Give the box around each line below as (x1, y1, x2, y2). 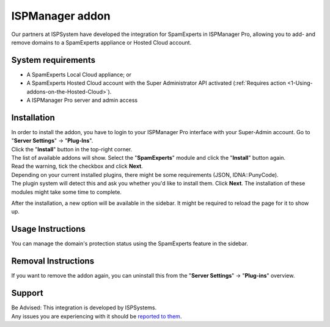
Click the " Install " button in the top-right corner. (11, 145, 133, 153)
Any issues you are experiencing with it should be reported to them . (11, 312, 182, 320)
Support (11, 288, 43, 298)
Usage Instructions (11, 224, 86, 234)
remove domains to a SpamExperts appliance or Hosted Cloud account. (11, 38, 192, 46)
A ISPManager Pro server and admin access (26, 96, 137, 104)
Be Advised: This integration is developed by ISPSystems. (11, 304, 157, 311)
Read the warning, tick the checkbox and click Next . (11, 162, 143, 170)
